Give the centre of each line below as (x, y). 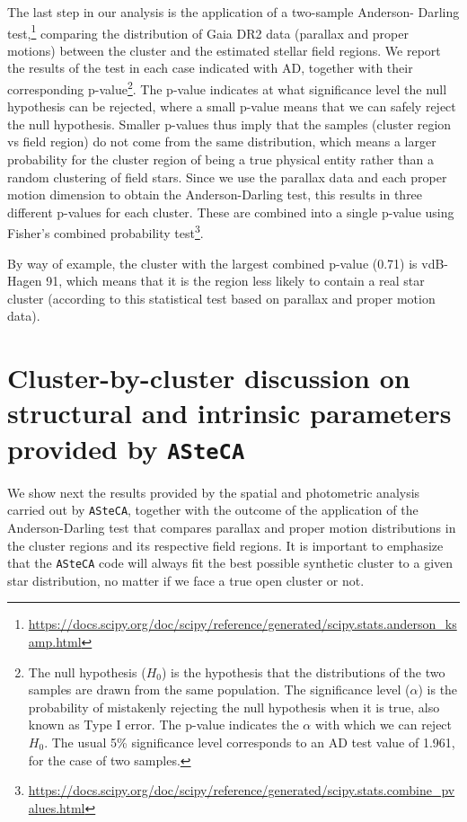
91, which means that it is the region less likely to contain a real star (235, 281)
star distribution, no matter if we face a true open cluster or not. (186, 580)
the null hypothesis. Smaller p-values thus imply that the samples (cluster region (229, 124)
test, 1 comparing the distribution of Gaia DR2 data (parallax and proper (208, 31)
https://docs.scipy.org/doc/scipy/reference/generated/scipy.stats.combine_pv (242, 790)
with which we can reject (383, 725)
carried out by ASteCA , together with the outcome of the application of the (213, 510)
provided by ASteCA (126, 448)
